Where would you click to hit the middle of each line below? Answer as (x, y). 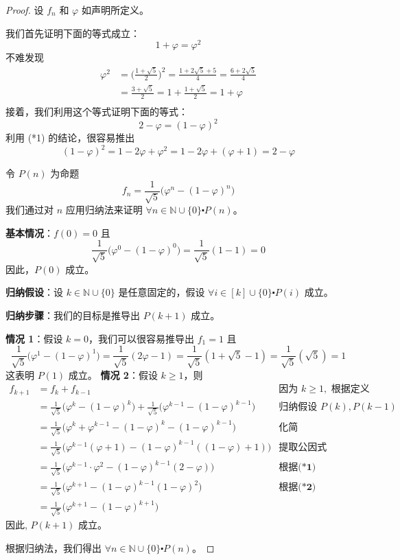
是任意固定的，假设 (162, 292)
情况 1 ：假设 (34, 338)
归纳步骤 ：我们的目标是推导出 (73, 315)
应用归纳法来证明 (104, 210)
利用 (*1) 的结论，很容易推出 (70, 138)
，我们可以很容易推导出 (142, 338)
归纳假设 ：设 (34, 292)
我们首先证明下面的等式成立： (73, 33)
